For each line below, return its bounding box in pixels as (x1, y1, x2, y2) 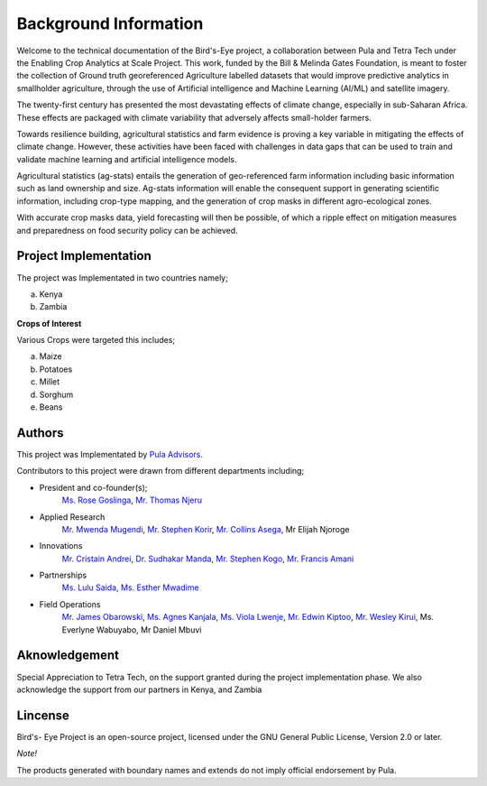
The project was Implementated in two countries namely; (16, 272, 229, 283)
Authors (16, 425, 64, 440)
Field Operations (39, 598, 101, 609)
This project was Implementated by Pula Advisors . (16, 448, 203, 459)
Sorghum (39, 389, 74, 400)
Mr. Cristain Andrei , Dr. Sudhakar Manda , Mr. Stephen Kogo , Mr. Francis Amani (61, 553, 354, 564)
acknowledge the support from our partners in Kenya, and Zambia (16, 684, 262, 695)
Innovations (39, 541, 83, 551)
